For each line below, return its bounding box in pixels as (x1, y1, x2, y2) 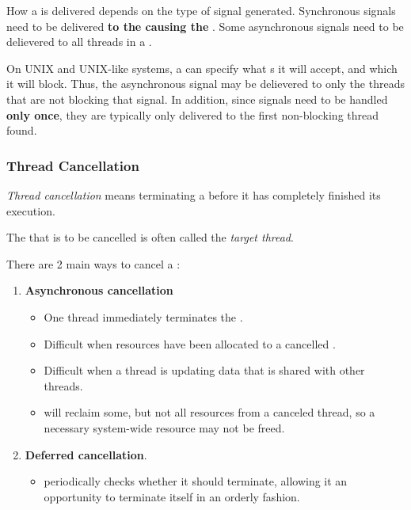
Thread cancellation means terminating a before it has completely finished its (6, 186, 381, 203)
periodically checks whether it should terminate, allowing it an (44, 473, 348, 489)
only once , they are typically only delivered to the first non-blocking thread (6, 106, 379, 123)
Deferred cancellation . (25, 446, 147, 462)
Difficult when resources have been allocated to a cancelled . (44, 335, 336, 352)
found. (6, 122, 37, 139)
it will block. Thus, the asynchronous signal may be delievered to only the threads (6, 75, 405, 92)
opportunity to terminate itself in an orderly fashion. (44, 488, 300, 504)
